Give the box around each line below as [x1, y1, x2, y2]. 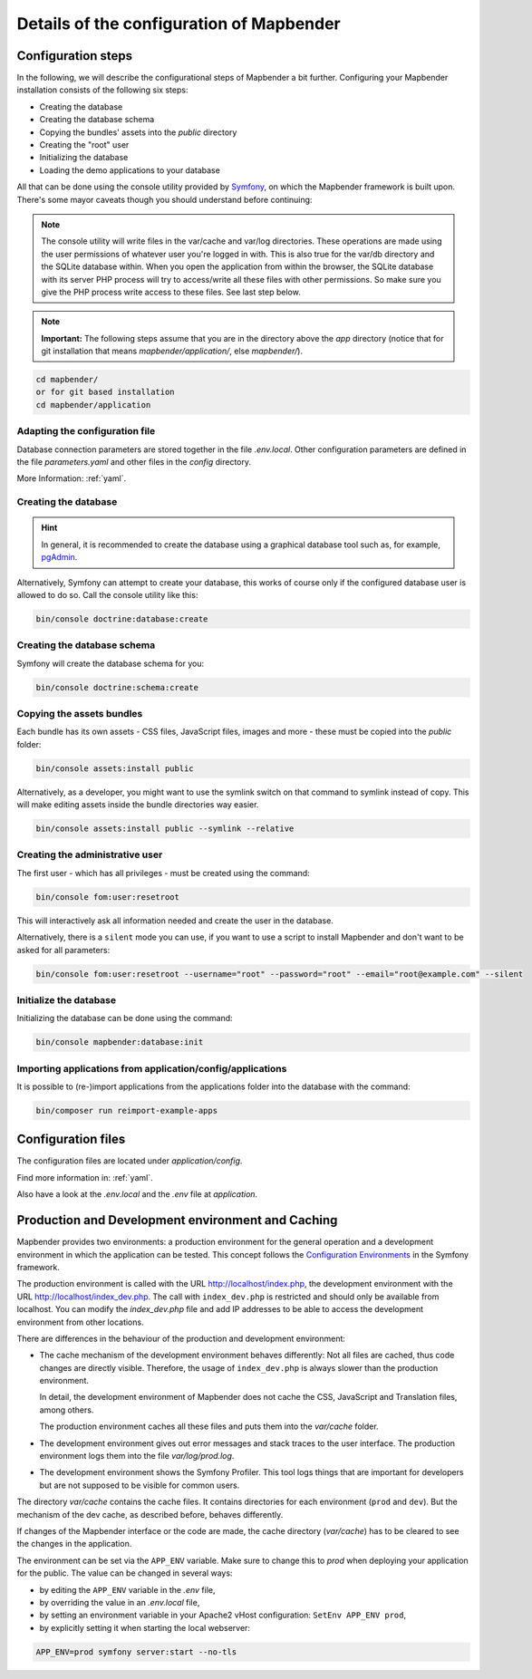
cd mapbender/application [35, 400, 151, 410]
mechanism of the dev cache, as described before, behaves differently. [16, 1509, 284, 1520]
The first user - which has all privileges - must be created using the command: [16, 867, 310, 878]
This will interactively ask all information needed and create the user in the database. [16, 915, 334, 926]
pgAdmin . [41, 552, 78, 563]
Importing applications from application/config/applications [16, 1062, 287, 1075]
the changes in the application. [16, 1539, 132, 1549]
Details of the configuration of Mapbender [16, 14, 341, 34]
